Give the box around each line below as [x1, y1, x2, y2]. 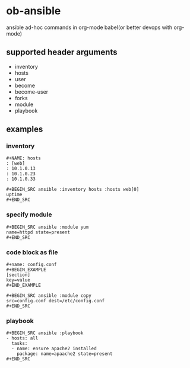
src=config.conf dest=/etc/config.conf [6, 298, 105, 304]
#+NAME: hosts [6, 155, 42, 161]
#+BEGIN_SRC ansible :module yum [6, 224, 89, 230]
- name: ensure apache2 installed [11, 345, 97, 352]
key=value [6, 277, 31, 283]
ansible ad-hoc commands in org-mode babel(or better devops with [6, 24, 173, 31]
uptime [6, 191, 23, 198]
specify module [6, 210, 52, 219]
